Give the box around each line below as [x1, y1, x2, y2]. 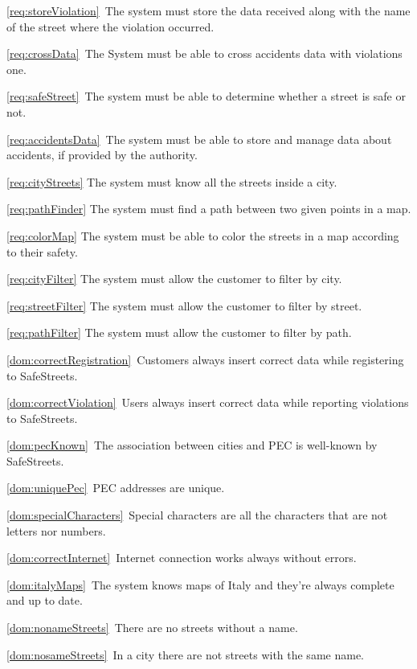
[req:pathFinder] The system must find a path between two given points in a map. [6, 200, 411, 217]
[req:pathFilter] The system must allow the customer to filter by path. [6, 324, 352, 341]
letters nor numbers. [6, 522, 106, 539]
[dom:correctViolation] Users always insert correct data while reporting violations [6, 394, 409, 411]
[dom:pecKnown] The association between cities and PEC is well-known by [6, 437, 378, 454]
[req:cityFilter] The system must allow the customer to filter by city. [6, 270, 342, 287]
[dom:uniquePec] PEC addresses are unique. [6, 479, 225, 496]
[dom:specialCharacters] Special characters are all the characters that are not [6, 507, 388, 523]
